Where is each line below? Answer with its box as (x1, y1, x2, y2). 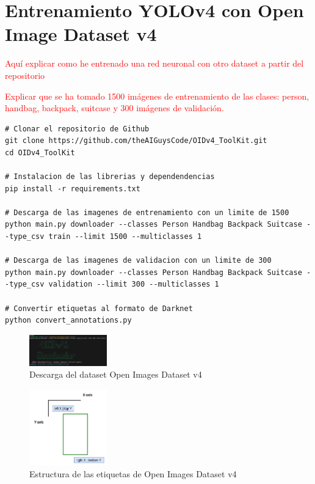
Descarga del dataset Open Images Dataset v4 (29, 368, 202, 381)
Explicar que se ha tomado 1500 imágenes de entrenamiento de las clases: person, (5, 89, 310, 102)
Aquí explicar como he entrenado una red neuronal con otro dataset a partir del (5, 57, 304, 70)
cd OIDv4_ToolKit (5, 148, 75, 157)
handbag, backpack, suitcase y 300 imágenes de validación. (5, 101, 224, 114)
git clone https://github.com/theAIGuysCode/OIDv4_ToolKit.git (5, 136, 267, 145)
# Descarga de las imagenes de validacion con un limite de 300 (5, 256, 272, 265)
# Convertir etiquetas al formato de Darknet (5, 304, 193, 313)
